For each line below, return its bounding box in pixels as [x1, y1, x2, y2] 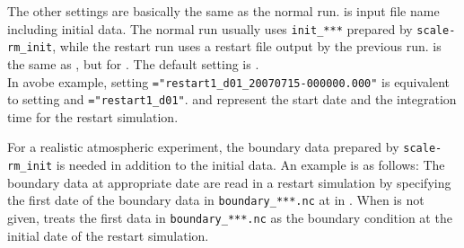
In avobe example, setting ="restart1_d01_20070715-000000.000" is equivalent [7, 72, 450, 91]
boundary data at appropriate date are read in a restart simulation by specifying [7, 173, 451, 191]
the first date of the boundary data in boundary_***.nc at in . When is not [7, 190, 425, 209]
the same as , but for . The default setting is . [7, 54, 259, 73]
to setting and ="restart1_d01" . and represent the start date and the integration [7, 90, 457, 109]
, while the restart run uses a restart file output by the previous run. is [52, 37, 442, 56]
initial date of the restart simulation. [7, 226, 209, 244]
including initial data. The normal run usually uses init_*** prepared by [7, 19, 413, 38]
